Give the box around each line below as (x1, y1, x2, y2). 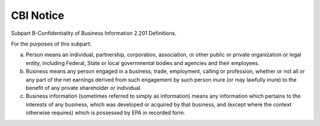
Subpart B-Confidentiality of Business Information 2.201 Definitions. (11, 30, 177, 37)
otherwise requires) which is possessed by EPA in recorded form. (25, 109, 186, 117)
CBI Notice (11, 9, 65, 22)
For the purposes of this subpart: (11, 40, 92, 47)
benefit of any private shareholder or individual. (25, 84, 142, 91)
